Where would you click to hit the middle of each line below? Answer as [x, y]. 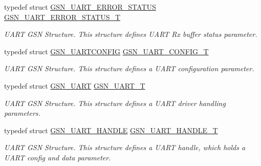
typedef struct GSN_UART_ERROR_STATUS [80, 7]
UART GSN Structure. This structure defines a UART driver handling [115, 103]
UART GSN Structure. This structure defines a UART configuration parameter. [129, 68]
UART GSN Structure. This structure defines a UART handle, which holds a [125, 147]
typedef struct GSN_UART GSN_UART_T [75, 85]
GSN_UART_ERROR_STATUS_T [62, 17]
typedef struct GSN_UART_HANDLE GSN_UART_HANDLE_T [111, 130]
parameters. [22, 113]
